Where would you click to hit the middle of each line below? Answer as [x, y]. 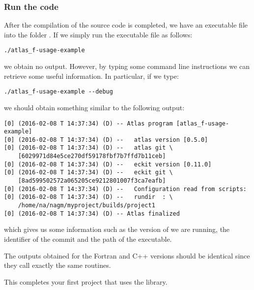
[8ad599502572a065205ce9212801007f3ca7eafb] [92, 181]
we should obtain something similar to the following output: [94, 107]
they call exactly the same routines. [57, 265]
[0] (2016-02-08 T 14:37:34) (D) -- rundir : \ [88, 197]
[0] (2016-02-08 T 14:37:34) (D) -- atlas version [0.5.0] [106, 140]
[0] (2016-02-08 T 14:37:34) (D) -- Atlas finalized [92, 213]
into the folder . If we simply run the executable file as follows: [98, 34]
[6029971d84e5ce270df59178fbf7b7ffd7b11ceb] [92, 156]
